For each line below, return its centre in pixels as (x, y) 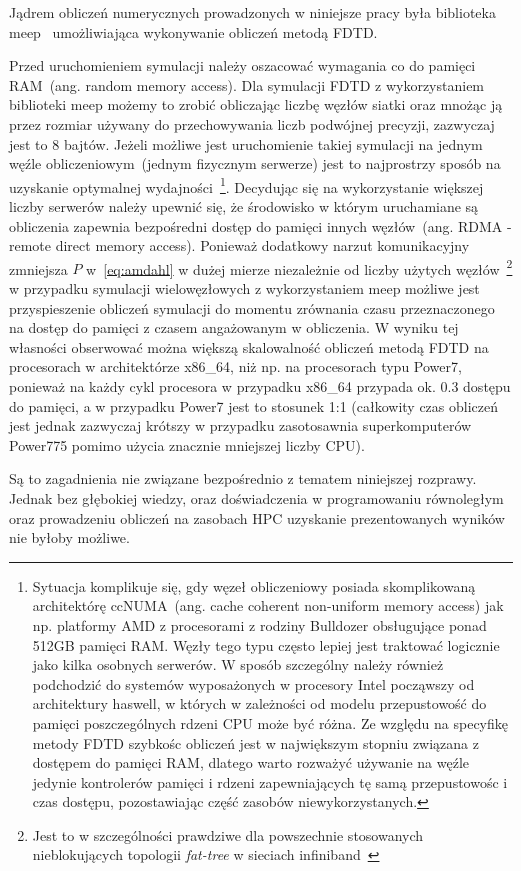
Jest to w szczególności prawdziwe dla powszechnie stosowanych (228, 834)
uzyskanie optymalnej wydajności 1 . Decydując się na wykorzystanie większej (246, 185)
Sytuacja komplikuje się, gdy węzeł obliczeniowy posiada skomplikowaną (254, 585)
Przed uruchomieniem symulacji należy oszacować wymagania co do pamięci (242, 65)
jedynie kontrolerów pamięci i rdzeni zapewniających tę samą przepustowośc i (270, 781)
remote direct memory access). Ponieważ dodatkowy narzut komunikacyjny (239, 245)
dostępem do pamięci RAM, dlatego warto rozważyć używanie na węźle (251, 762)
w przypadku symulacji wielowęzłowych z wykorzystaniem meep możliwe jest (244, 288)
